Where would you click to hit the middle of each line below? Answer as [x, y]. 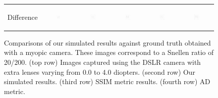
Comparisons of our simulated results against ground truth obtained [108, 42]
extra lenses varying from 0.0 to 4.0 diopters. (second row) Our [100, 72]
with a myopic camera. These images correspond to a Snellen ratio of [109, 52]
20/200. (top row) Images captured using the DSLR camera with [103, 62]
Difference [23, 17]
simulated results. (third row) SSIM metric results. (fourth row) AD [107, 81]
